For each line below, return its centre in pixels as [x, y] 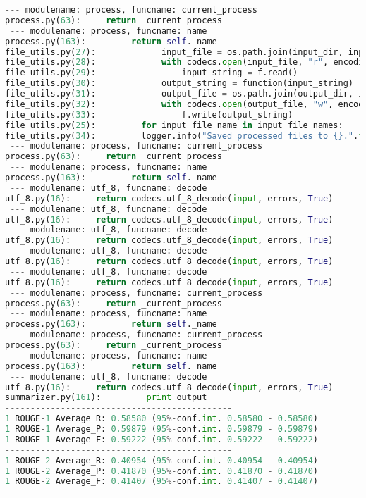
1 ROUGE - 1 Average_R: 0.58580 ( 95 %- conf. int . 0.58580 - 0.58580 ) [162, 419]
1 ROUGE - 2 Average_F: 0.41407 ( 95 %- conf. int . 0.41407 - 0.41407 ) [162, 481]
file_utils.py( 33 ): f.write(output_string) [149, 114]
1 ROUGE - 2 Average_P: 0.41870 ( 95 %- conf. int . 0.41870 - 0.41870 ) [162, 471]
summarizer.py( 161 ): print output [106, 398]
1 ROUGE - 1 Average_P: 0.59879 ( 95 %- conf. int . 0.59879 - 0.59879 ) [162, 429]
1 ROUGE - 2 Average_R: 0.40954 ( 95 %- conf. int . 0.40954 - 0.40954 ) [162, 460]
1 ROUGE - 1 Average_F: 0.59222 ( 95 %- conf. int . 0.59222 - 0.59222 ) [162, 439]
